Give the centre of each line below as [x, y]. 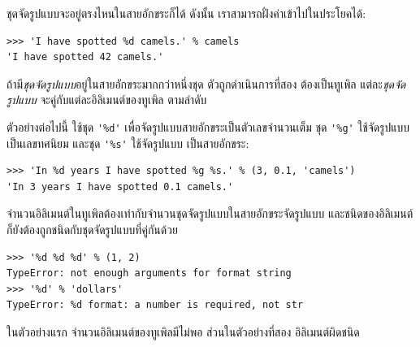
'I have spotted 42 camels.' [85, 57]
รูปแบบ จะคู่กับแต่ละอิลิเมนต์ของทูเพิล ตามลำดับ [107, 100]
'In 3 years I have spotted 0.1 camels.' [120, 187]
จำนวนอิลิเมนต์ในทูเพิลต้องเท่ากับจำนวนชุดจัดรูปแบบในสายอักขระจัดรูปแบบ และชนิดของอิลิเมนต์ [210, 213]
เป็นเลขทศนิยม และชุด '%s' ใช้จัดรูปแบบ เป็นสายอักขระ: [128, 143]
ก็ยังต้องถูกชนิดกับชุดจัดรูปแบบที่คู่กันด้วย [92, 230]
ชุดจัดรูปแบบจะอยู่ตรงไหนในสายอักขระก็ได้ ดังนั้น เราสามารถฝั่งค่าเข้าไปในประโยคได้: [186, 13]
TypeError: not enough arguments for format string [149, 273]
